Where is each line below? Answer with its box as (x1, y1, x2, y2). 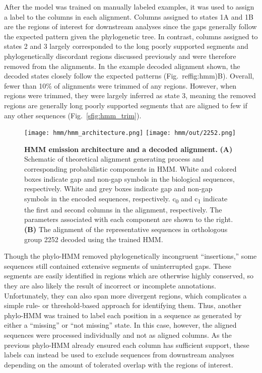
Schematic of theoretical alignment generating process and (24, 154, 204, 164)
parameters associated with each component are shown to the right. (24, 214, 233, 225)
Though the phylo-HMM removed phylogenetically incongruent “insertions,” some (4, 251, 257, 261)
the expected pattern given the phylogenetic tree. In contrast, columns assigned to (4, 31, 258, 41)
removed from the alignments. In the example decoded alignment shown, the (4, 60, 240, 71)
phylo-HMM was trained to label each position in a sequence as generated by (4, 310, 242, 320)
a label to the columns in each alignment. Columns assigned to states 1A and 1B (4, 11, 253, 22)
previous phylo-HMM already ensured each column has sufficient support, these (4, 339, 249, 350)
